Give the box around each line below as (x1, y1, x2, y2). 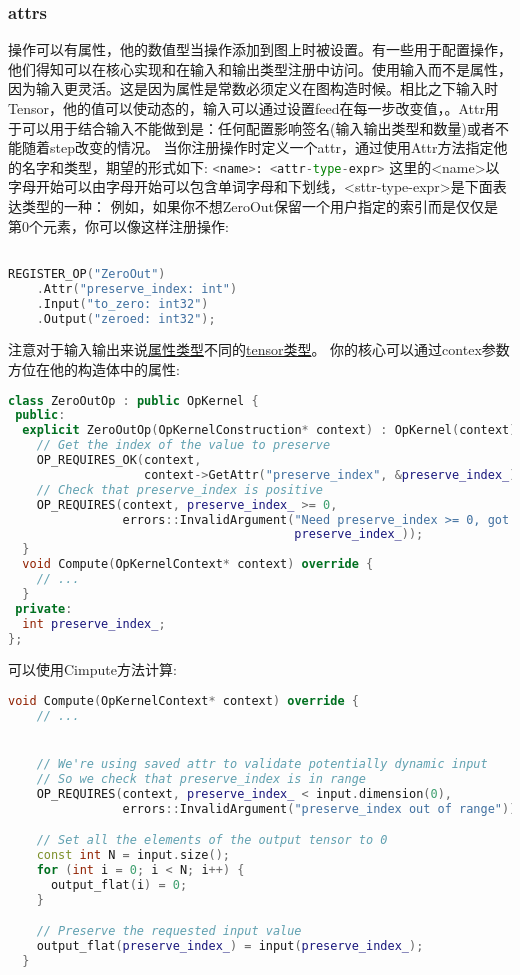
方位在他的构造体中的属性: (8, 358, 180, 379)
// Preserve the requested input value (36, 924, 302, 939)
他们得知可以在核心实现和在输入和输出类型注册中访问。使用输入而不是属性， (8, 58, 512, 79)
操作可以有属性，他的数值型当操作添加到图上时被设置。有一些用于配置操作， (8, 39, 512, 60)
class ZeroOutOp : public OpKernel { (8, 393, 259, 408)
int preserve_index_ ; (22, 616, 166, 631)
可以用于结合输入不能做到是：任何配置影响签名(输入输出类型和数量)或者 (21, 117, 495, 138)
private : (15, 601, 73, 616)
